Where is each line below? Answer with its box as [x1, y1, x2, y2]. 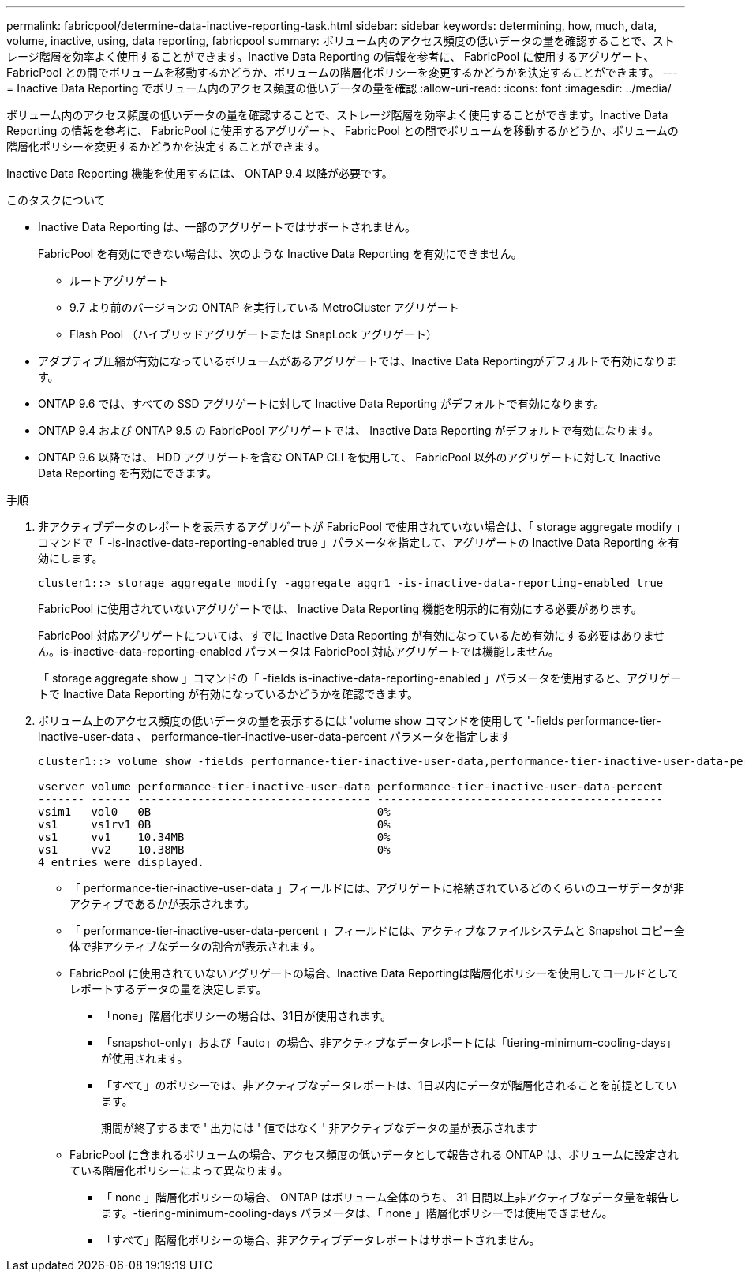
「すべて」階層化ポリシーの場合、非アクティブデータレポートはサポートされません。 [101, 1233, 541, 1246]
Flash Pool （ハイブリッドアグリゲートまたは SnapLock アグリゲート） [69, 327, 437, 341]
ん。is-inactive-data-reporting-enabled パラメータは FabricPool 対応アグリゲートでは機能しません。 [38, 645, 560, 658]
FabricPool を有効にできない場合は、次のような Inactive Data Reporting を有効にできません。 [38, 247, 522, 260]
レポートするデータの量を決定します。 [69, 982, 268, 996]
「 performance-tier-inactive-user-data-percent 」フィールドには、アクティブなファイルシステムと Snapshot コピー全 [69, 924, 685, 937]
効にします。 [38, 551, 103, 565]
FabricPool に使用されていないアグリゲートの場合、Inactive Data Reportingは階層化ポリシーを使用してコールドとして [69, 966, 679, 980]
